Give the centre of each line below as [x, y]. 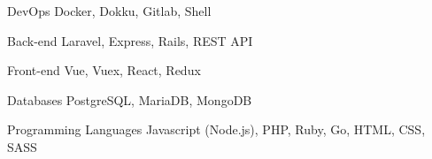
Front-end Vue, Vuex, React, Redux [104, 70]
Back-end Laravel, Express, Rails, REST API [130, 40]
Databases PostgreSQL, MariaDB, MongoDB [130, 99]
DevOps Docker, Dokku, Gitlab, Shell [109, 11]
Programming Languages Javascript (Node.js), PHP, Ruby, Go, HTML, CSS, [216, 129]
